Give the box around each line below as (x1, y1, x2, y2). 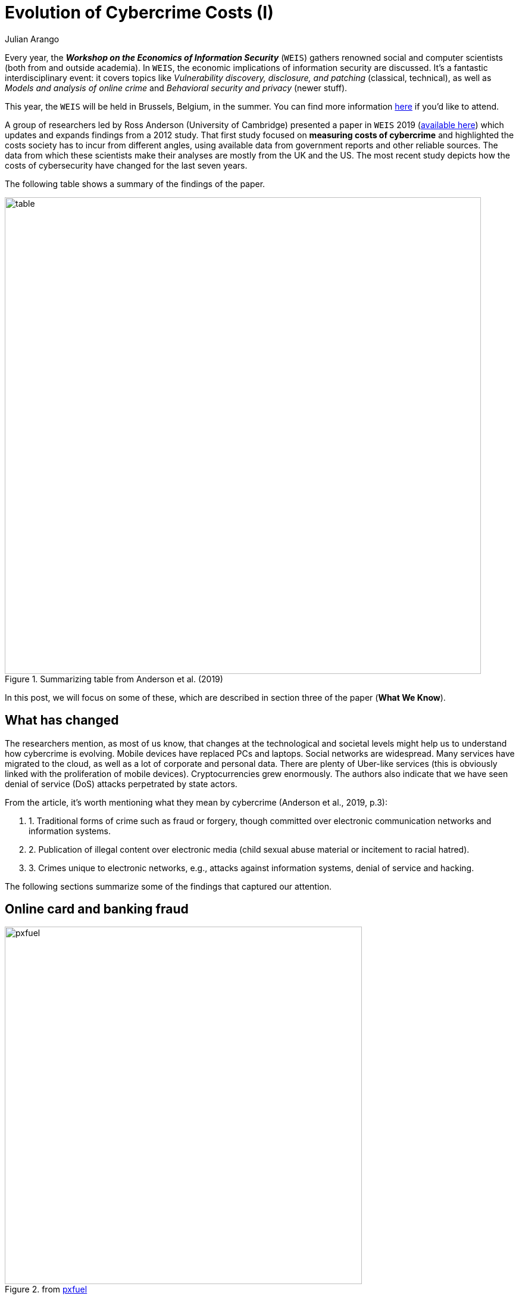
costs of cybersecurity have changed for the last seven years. (5, 160, 248, 170)
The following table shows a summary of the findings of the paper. (5, 178, 265, 189)
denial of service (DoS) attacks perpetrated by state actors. (5, 778, 237, 789)
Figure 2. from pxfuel (5, 1284, 87, 1295)
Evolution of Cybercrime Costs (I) (5, 2, 274, 23)
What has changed (5, 713, 119, 728)
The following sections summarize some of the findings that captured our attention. (5, 881, 332, 891)
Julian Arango (5, 33, 60, 44)
